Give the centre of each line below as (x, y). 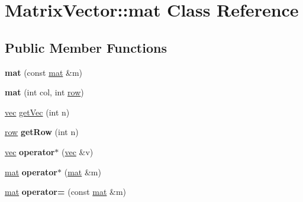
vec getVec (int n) (37, 112)
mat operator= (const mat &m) (66, 192)
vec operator (30, 151)
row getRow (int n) (42, 132)
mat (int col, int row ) (44, 92)
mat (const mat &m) (44, 72)
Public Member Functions (86, 47)
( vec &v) (78, 151)
